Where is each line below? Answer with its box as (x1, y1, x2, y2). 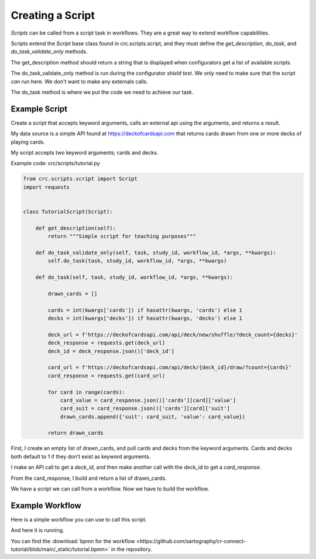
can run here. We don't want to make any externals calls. (11, 78, 149, 85)
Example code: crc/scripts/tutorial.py (11, 160, 101, 167)
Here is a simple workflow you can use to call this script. (11, 516, 147, 523)
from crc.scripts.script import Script (23, 176, 138, 182)
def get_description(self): (35, 224, 116, 231)
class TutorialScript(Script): (23, 208, 114, 215)
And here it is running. (11, 527, 64, 534)
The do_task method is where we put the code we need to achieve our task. (11, 88, 194, 96)
